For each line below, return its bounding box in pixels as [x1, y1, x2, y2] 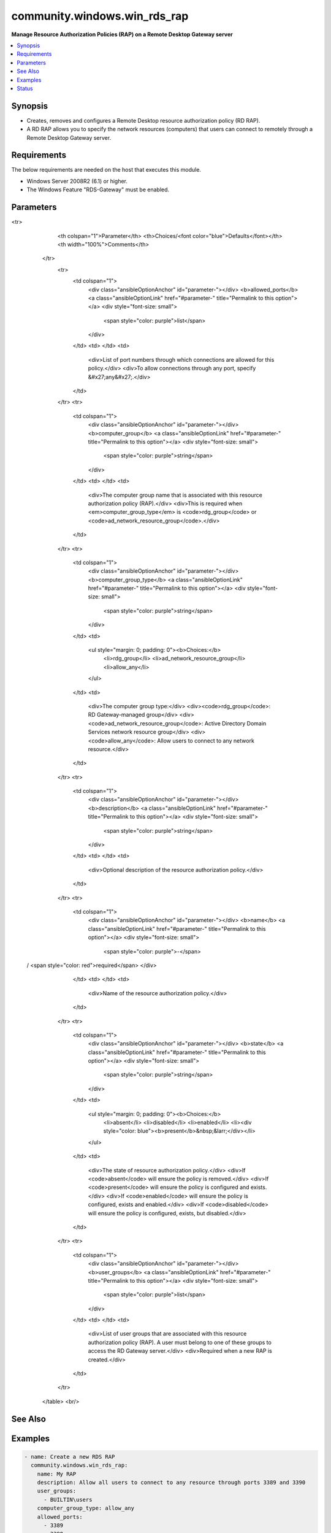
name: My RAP [37, 1470, 77, 1477]
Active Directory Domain [204, 719, 267, 727]
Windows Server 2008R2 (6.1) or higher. [26, 177, 128, 185]
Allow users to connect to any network [157, 736, 254, 744]
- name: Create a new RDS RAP [24, 1453, 115, 1460]
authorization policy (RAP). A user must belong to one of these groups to [88, 1339, 272, 1346]
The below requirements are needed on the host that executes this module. [11, 166, 202, 174]
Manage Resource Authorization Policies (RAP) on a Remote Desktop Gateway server [11, 31, 233, 38]
